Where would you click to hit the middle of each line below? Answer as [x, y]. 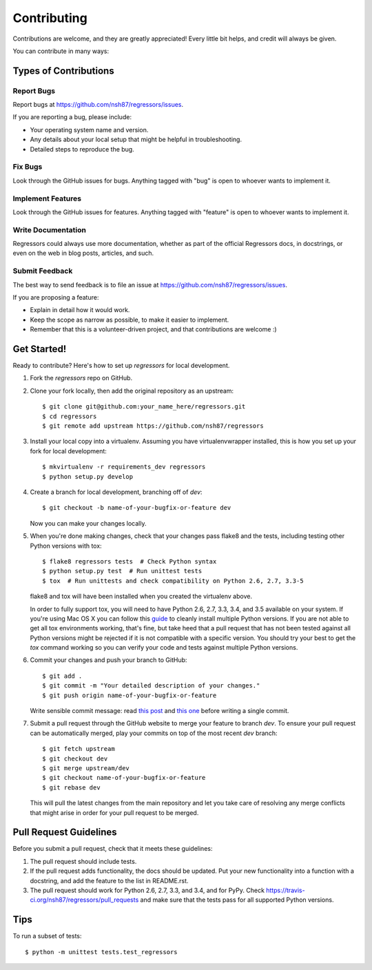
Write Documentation [49, 229]
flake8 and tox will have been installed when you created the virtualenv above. [141, 597]
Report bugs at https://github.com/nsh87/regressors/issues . [98, 105]
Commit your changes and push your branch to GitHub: [108, 660]
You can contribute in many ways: [61, 51]
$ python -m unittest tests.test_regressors [102, 952]
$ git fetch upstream [79, 749]
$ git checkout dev [75, 759]
